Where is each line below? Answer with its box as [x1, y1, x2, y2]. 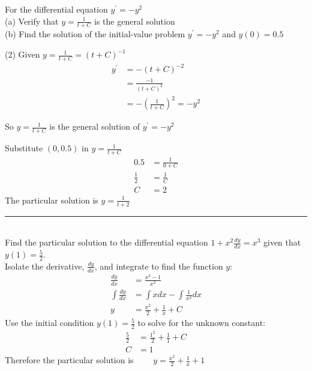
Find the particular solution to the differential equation [5, 236, 208, 249]
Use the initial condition [5, 316, 94, 329]
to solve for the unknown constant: [137, 316, 266, 329]
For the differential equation [5, 3, 108, 15]
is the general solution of [49, 120, 140, 133]
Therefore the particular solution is [5, 354, 134, 366]
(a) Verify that [5, 14, 59, 27]
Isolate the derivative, [5, 259, 85, 272]
